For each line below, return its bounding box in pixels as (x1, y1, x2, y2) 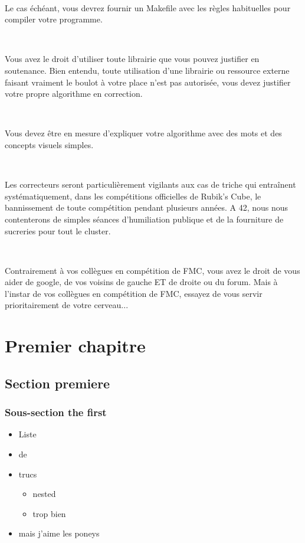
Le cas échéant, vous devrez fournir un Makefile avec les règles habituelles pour (5, 1, 291, 14)
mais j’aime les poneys (18, 527, 100, 539)
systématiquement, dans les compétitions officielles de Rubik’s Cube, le (5, 189, 261, 202)
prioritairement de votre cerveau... (5, 299, 129, 311)
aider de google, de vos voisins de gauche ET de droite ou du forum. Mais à (5, 276, 278, 288)
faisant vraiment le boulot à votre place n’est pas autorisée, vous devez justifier (5, 76, 291, 88)
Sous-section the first (5, 405, 107, 420)
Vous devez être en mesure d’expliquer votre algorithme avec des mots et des (5, 127, 282, 139)
